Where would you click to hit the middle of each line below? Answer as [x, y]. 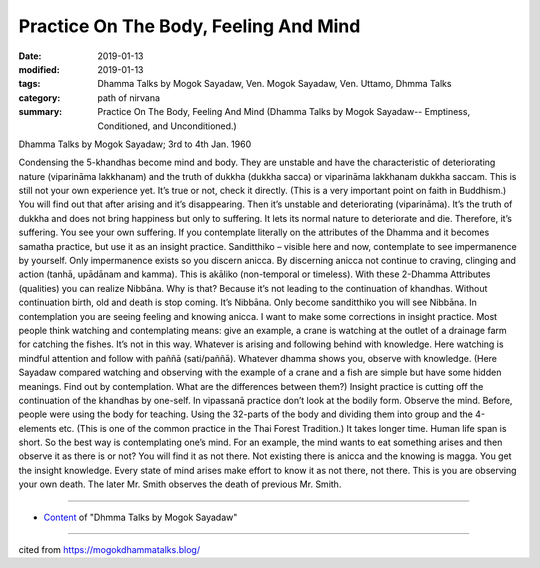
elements [37, 428]
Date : [30, 56]
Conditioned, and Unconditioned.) [167, 126]
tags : [29, 84]
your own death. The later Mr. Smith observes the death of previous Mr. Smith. [180, 484]
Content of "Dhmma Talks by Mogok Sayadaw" [140, 517]
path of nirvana [128, 97]
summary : [40, 112]
